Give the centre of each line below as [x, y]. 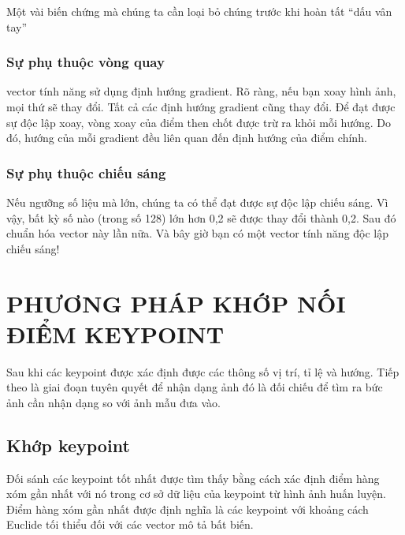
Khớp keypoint [68, 445]
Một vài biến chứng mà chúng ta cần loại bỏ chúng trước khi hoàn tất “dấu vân [199, 11]
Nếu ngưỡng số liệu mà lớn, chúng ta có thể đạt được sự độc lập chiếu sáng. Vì [197, 202]
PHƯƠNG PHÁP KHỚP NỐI [176, 303]
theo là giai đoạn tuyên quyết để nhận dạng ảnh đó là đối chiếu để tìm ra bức [195, 387]
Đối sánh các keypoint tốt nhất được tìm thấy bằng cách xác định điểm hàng [193, 478]
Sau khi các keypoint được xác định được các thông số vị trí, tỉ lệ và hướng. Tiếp [203, 371]
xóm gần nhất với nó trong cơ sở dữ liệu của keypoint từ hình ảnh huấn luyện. [197, 494]
